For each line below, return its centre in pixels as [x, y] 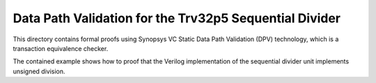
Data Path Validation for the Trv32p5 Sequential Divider [177, 18]
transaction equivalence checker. [61, 48]
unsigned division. [39, 71]
